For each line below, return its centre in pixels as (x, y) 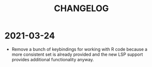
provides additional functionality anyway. (53, 59)
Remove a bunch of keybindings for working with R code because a (79, 49)
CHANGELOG (81, 8)
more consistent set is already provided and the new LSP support (77, 54)
